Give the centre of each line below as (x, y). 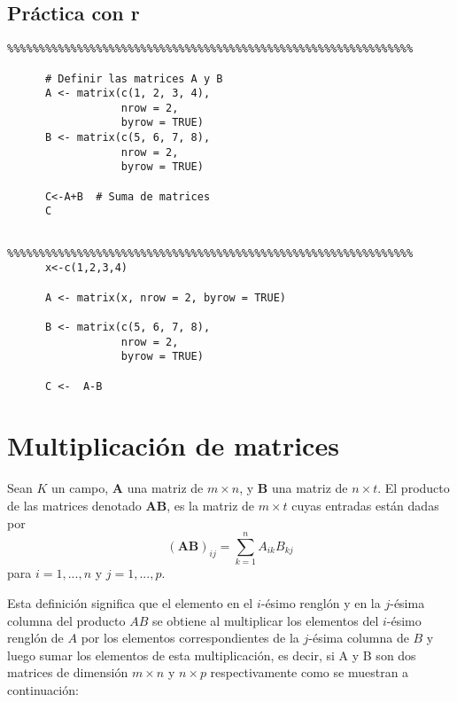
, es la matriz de (211, 506)
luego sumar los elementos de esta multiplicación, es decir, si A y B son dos (212, 655)
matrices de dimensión (68, 672)
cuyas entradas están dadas (365, 506)
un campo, (80, 488)
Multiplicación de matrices (173, 445)
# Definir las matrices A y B (134, 78)
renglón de (35, 638)
